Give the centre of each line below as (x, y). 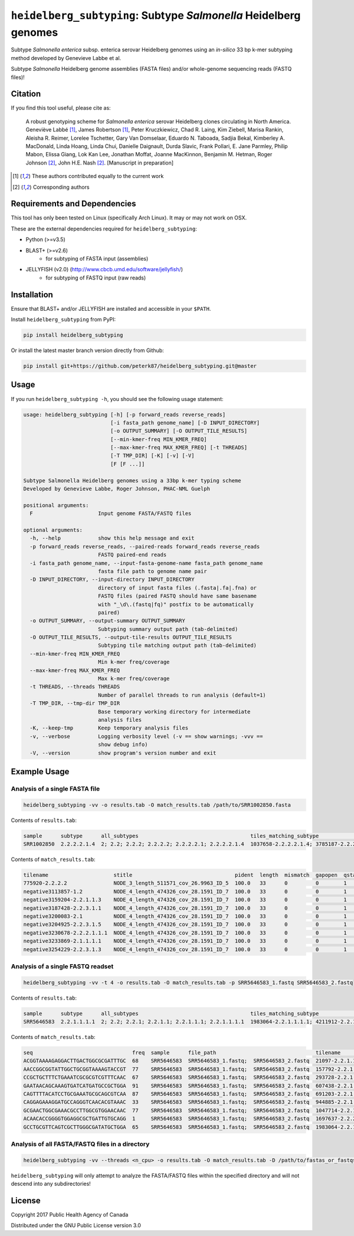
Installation (32, 295)
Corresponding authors (61, 187)
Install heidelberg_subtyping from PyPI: (63, 320)
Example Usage (40, 772)
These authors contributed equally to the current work (98, 176)
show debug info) (123, 745)
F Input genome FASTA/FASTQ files (111, 514)
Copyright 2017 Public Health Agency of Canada (70, 1214)
